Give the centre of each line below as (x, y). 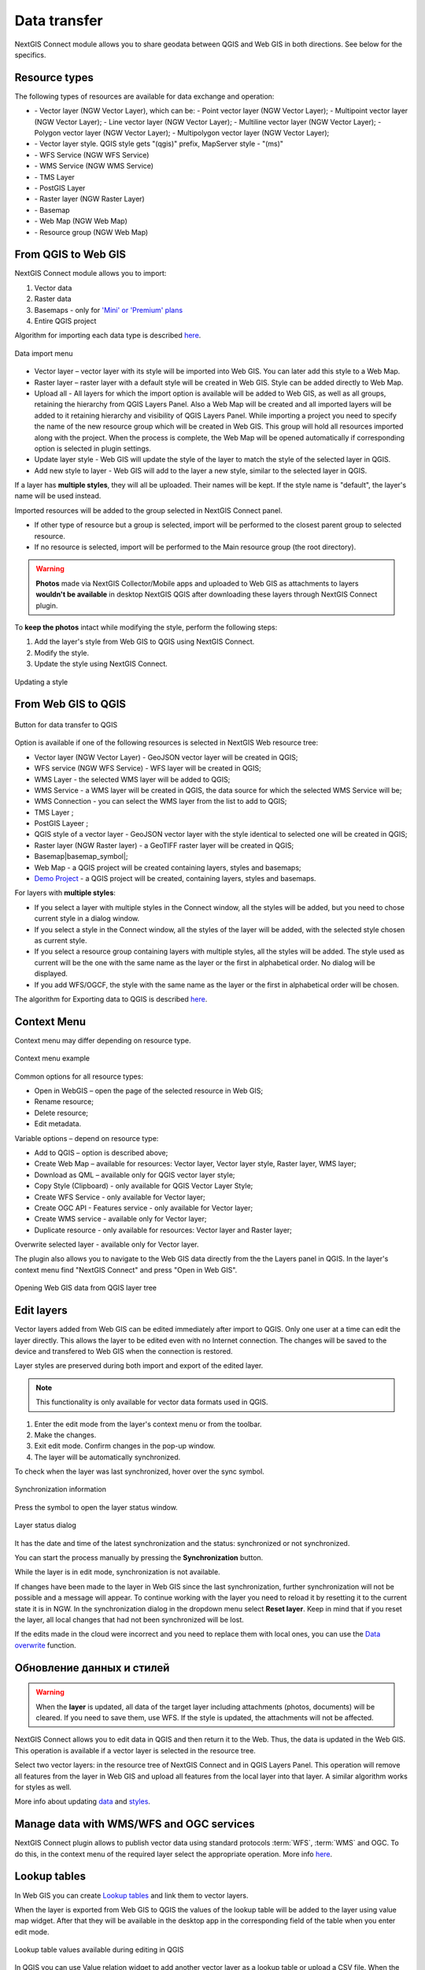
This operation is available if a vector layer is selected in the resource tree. (135, 1750)
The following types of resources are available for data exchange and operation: (144, 96)
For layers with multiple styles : (65, 893)
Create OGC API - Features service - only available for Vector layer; (144, 1208)
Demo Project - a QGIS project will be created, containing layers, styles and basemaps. (175, 879)
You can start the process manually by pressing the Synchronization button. (139, 1558)
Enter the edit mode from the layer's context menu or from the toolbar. (148, 1424)
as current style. (61, 940)
